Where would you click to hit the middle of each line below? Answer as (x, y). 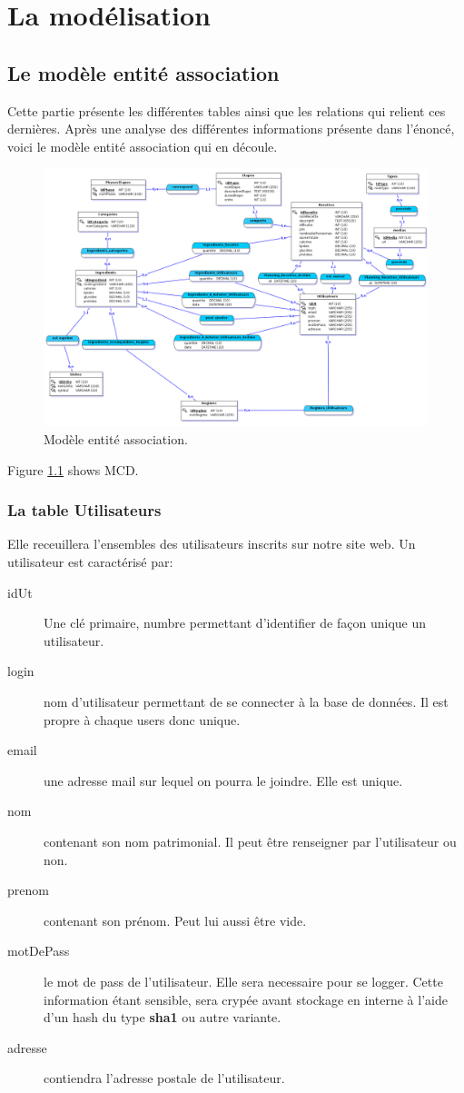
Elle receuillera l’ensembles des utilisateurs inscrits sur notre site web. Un (212, 544)
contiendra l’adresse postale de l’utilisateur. (164, 1078)
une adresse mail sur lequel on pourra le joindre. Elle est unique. (223, 780)
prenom (28, 890)
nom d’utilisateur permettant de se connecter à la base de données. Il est (246, 701)
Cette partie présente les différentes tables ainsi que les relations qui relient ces (227, 110)
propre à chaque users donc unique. (142, 719)
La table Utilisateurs (84, 510)
